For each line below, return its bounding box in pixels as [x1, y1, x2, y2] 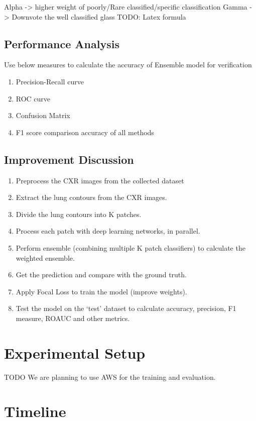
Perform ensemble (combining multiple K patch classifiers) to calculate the [16, 242, 245, 253]
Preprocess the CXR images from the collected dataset [16, 175, 184, 185]
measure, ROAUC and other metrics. [16, 312, 130, 323]
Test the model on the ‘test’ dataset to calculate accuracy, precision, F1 [16, 303, 236, 313]
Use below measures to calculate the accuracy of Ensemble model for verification [4, 59, 252, 70]
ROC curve [16, 93, 51, 103]
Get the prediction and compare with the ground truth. [16, 269, 187, 280]
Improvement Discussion [4, 151, 134, 167]
